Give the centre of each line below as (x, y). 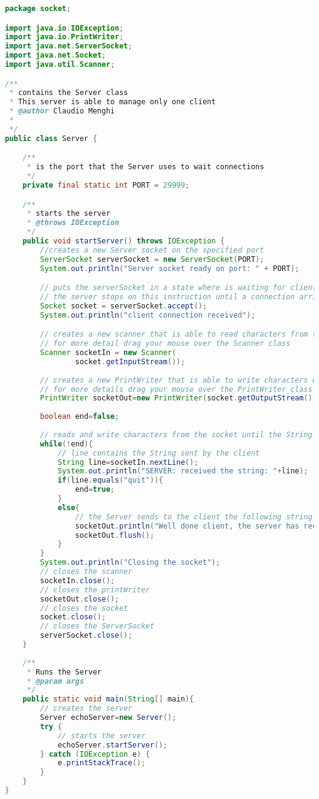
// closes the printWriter (95, 590)
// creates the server (86, 709)
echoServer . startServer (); (112, 745)
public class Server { (51, 138)
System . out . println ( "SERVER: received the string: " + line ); (183, 471)
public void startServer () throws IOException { (124, 241)
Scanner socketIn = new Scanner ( (108, 353)
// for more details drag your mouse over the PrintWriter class (176, 389)
